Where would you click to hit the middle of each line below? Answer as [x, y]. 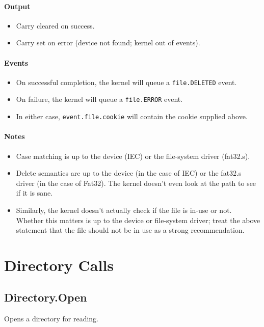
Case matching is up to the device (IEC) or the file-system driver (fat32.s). [133, 156]
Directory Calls [59, 265]
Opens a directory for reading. [51, 319]
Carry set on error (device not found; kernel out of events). [108, 43]
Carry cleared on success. [55, 25]
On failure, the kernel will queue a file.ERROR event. [99, 99]
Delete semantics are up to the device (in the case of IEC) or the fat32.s [129, 173]
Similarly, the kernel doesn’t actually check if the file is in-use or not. [124, 210]
